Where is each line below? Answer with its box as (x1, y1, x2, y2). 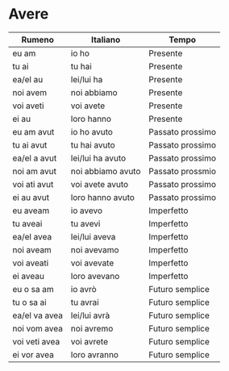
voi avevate (70, 257, 114, 269)
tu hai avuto (70, 139, 115, 150)
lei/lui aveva (70, 231, 116, 242)
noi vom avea (12, 323, 63, 334)
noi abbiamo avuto (70, 165, 141, 177)
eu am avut (12, 126, 55, 137)
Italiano (91, 34, 121, 45)
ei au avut (12, 191, 50, 202)
